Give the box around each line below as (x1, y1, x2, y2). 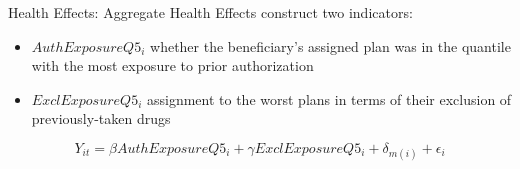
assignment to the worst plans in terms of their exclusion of (146, 88, 512, 109)
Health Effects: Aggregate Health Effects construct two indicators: (8, 2, 413, 22)
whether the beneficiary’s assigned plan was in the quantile (150, 35, 511, 56)
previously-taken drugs (31, 108, 171, 129)
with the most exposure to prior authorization (31, 55, 314, 76)
